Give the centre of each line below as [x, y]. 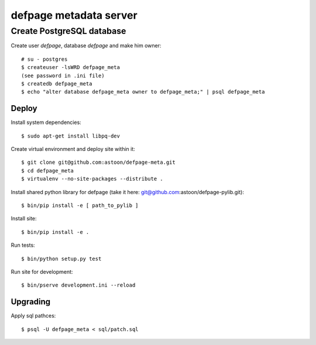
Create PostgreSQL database [68, 31]
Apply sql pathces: [33, 316]
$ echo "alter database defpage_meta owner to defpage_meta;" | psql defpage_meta [143, 92]
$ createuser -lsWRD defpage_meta [71, 68]
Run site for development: [42, 271]
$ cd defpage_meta [48, 170]
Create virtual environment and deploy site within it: [73, 149]
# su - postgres [44, 59]
